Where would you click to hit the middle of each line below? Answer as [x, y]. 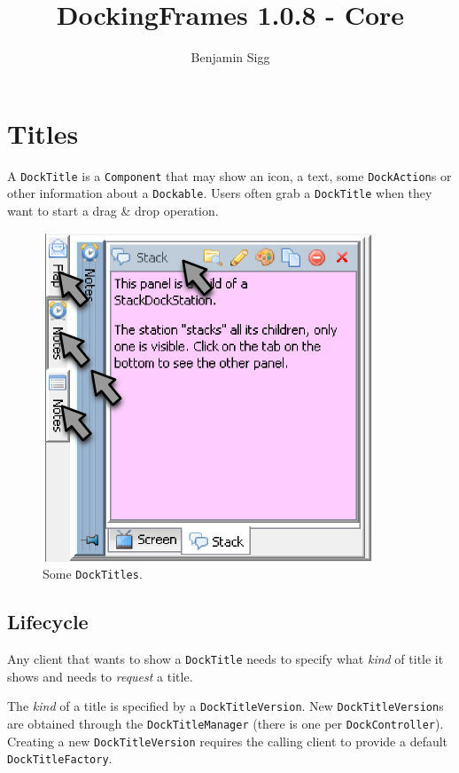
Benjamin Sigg [230, 57]
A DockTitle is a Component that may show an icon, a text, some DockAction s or [229, 175]
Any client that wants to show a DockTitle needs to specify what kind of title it [226, 659]
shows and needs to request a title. [100, 676]
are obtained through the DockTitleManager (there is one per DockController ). [226, 723]
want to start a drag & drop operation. [113, 210]
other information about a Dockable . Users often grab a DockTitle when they [220, 193]
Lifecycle [48, 622]
